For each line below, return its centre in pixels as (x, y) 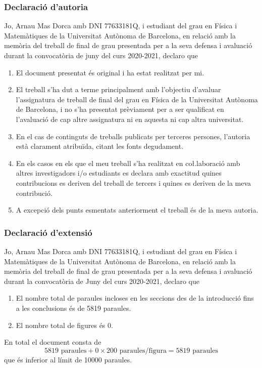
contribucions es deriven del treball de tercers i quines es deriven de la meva (134, 182)
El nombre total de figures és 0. (64, 325)
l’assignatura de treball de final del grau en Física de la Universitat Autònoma (137, 99)
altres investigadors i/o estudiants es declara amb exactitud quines (119, 173)
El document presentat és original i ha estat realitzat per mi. (110, 72)
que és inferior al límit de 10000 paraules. (68, 359)
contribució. (34, 193)
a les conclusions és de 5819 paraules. (73, 308)
